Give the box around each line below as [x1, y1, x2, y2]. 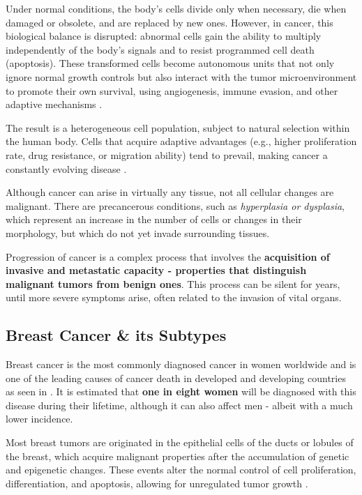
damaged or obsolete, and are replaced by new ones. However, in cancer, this [6, 15, 333, 29]
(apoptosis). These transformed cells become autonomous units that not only [6, 56, 335, 70]
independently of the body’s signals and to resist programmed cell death [6, 42, 315, 56]
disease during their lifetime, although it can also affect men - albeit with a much [6, 397, 353, 412]
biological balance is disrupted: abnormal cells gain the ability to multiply [6, 29, 322, 43]
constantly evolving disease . [6, 161, 127, 176]
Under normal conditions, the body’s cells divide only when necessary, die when [6, 1, 347, 15]
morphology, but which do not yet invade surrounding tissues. [6, 225, 270, 240]
